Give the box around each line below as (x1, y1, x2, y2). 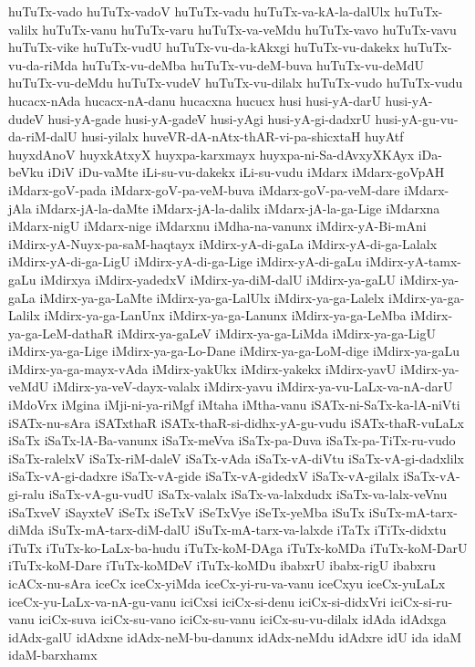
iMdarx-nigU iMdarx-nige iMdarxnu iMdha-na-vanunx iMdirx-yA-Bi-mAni (8, 216, 427, 235)
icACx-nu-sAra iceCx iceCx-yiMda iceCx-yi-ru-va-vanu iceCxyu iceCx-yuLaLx (8, 574, 446, 592)
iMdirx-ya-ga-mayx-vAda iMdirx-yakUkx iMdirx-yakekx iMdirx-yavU (8, 359, 397, 378)
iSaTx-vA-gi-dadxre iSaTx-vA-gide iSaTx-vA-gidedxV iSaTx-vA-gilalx (8, 466, 399, 485)
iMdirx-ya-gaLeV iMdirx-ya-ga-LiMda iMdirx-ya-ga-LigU (117, 323, 436, 342)
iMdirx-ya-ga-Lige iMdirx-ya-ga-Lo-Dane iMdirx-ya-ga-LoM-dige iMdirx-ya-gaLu (8, 341, 460, 360)
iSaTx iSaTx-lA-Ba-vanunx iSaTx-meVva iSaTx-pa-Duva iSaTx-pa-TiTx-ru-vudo (8, 431, 456, 450)
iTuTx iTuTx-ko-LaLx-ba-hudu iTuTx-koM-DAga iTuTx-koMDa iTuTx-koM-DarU (8, 537, 468, 557)
